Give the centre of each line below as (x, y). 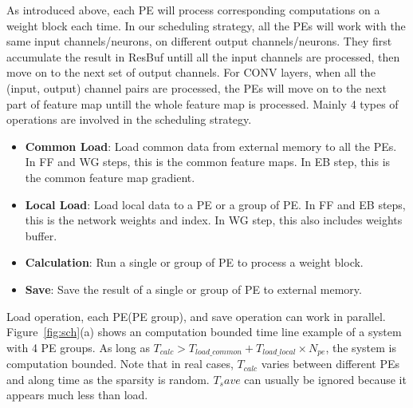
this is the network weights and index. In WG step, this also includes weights (214, 220)
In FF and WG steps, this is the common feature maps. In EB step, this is (208, 162)
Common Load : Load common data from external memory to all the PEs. (211, 146)
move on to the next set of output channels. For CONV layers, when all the (191, 72)
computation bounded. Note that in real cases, (120, 364)
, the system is (361, 347)
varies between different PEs (330, 364)
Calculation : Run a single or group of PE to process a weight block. (194, 262)
